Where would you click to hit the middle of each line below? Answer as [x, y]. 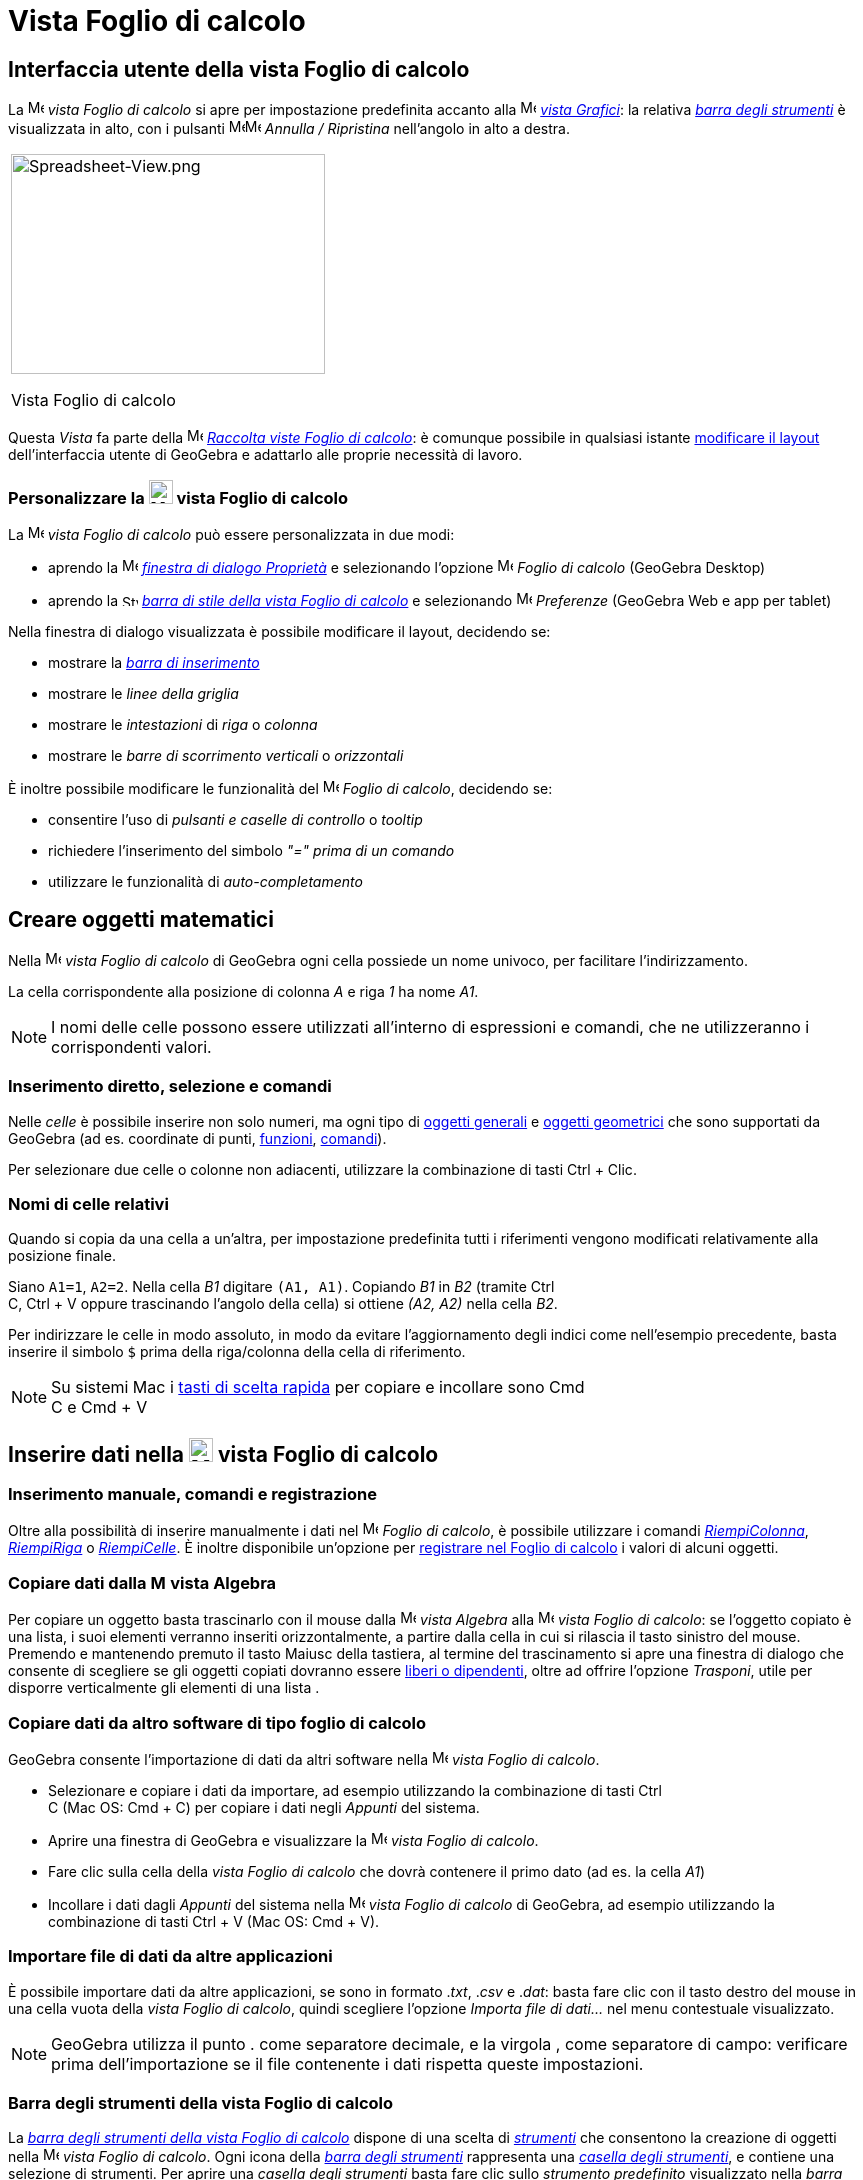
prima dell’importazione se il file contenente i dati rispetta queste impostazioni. [347, 2063]
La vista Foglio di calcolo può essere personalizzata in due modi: [231, 534]
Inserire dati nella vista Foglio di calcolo [223, 1454]
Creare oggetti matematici [141, 920]
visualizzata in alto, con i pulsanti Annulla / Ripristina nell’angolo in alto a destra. [289, 129]
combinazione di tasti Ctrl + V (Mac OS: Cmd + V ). [214, 1921]
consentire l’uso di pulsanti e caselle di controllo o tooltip [235, 819]
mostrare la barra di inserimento [154, 662]
